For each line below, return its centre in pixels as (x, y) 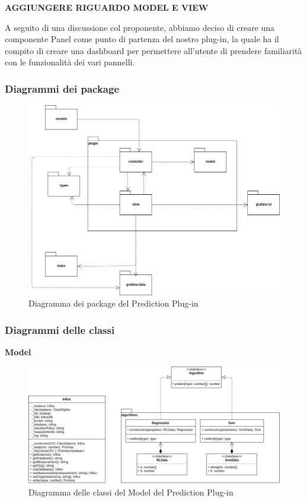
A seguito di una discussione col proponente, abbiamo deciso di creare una (140, 27)
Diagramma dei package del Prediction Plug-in (113, 303)
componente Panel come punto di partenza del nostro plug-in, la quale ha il (142, 39)
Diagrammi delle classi (60, 329)
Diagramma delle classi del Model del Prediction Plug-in (131, 492)
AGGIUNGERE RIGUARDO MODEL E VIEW (107, 7)
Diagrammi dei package (62, 88)
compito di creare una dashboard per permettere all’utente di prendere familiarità (153, 50)
